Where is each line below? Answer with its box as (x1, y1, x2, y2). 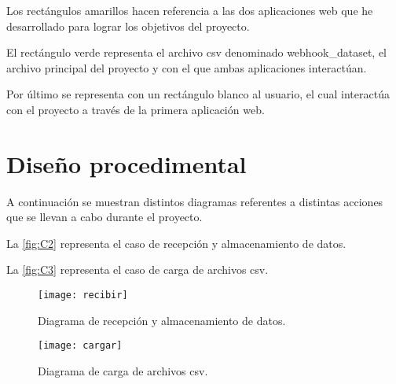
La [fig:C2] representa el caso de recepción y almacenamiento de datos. (6, 234, 346, 251)
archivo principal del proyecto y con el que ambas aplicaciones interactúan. (6, 59, 367, 76)
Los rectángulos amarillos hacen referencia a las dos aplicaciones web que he (6, 2, 373, 18)
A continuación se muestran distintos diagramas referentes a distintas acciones (6, 193, 383, 209)
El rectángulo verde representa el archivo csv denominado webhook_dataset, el (6, 44, 387, 61)
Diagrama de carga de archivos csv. (38, 362, 208, 378)
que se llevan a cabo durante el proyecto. (6, 209, 203, 225)
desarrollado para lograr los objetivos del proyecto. (6, 17, 250, 34)
